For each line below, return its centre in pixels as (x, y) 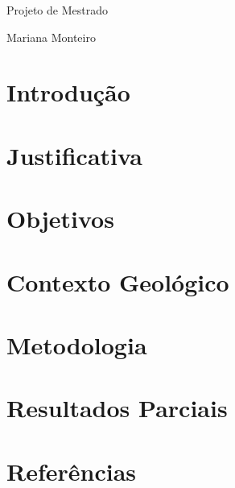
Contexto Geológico (118, 281)
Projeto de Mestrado (57, 10)
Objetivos (60, 219)
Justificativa (74, 155)
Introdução (68, 92)
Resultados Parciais (117, 408)
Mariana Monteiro (51, 37)
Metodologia (77, 344)
